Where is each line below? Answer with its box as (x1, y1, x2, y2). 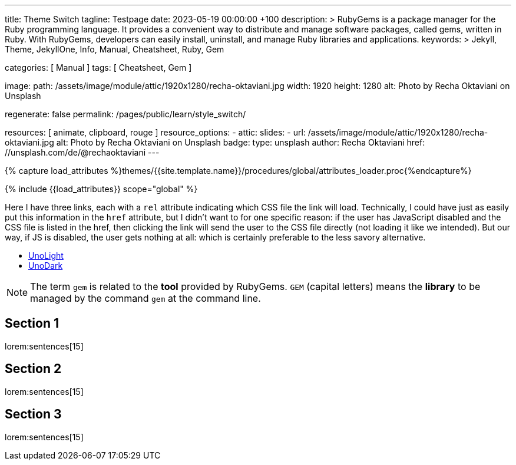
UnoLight (28, 250, 64, 260)
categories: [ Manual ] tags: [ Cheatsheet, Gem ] (5, 62, 192, 72)
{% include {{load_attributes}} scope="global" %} (5, 184, 198, 194)
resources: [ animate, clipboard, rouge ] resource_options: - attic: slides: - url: (5, 127, 306, 137)
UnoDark (28, 260, 63, 271)
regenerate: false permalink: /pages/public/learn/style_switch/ (5, 109, 246, 119)
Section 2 (5, 361, 62, 377)
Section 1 (5, 316, 59, 331)
